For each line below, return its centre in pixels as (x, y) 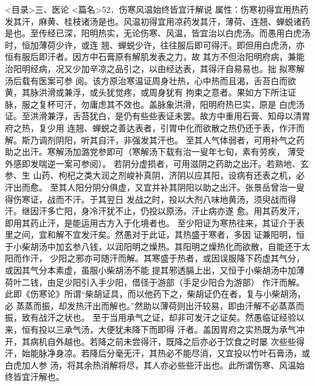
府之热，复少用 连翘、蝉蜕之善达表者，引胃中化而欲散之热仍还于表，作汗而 (155, 127)
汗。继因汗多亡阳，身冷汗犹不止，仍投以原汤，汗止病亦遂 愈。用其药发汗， (155, 211)
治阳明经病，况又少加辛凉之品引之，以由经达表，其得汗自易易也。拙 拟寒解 (155, 68)
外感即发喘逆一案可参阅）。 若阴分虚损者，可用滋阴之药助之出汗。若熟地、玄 (157, 163)
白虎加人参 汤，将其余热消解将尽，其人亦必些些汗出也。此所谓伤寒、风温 (151, 365)
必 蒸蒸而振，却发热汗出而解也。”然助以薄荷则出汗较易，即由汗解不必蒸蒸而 (155, 305)
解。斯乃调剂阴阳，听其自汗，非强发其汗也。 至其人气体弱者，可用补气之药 (155, 139)
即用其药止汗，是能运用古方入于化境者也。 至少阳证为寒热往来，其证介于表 (155, 222)
